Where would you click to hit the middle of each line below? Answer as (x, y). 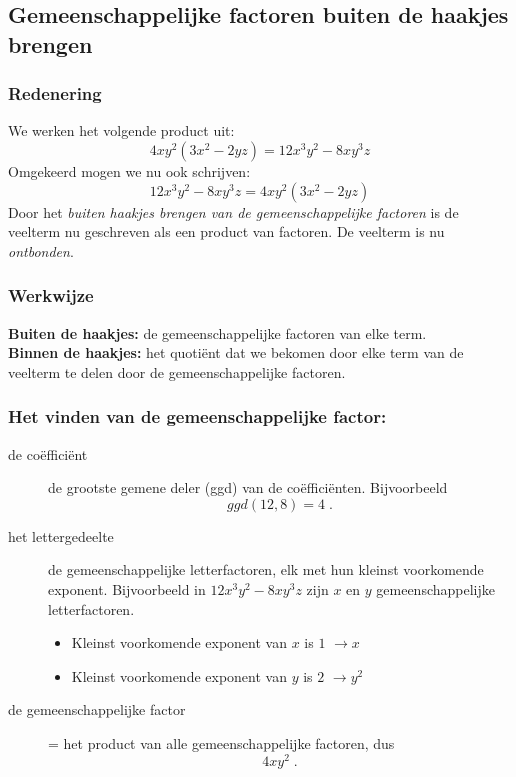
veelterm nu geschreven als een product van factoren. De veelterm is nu (226, 231)
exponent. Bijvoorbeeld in (127, 588)
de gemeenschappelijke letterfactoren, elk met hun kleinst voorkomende (266, 569)
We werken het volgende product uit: (121, 130)
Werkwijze (51, 295)
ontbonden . (41, 250)
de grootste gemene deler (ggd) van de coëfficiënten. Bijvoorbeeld (248, 487)
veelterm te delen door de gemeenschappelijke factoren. (177, 371)
